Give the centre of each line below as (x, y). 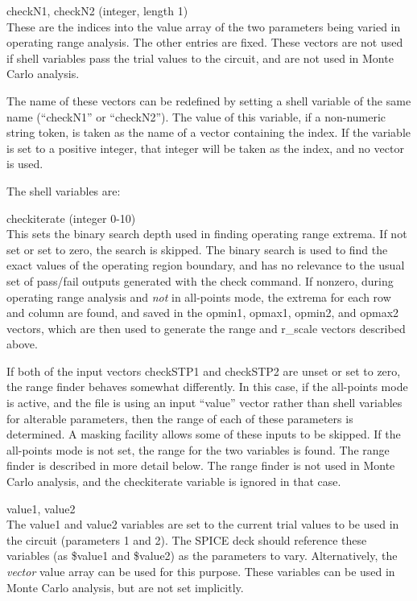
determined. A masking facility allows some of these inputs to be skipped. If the (204, 434)
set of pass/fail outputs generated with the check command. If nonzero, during (200, 280)
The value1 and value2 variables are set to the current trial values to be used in (203, 524)
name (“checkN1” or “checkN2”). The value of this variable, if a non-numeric (196, 116)
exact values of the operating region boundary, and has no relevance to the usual (206, 265)
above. (22, 344)
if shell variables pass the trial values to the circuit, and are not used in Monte (200, 58)
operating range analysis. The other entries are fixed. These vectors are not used (205, 42)
